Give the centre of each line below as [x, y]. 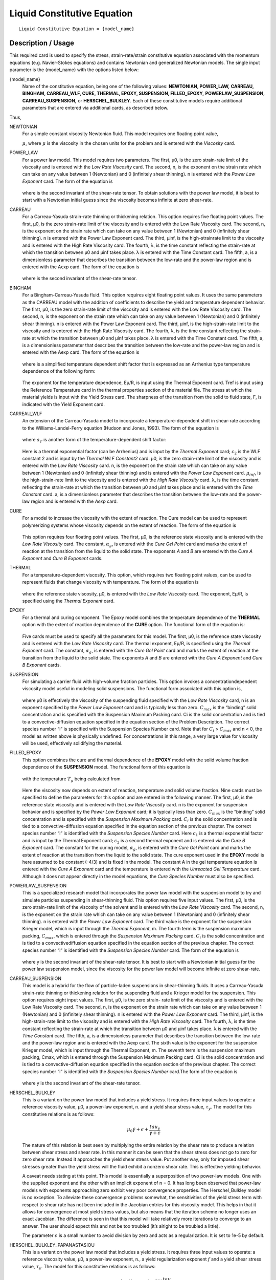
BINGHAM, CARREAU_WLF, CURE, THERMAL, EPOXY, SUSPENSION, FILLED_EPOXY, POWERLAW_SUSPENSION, [144, 93]
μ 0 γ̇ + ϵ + [138, 1130]
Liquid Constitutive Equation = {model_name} [77, 29]
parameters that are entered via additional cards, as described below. [95, 108]
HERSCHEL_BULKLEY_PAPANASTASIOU [52, 1245]
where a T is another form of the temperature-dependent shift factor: [94, 440]
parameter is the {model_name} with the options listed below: [74, 70]
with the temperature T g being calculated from [72, 779]
